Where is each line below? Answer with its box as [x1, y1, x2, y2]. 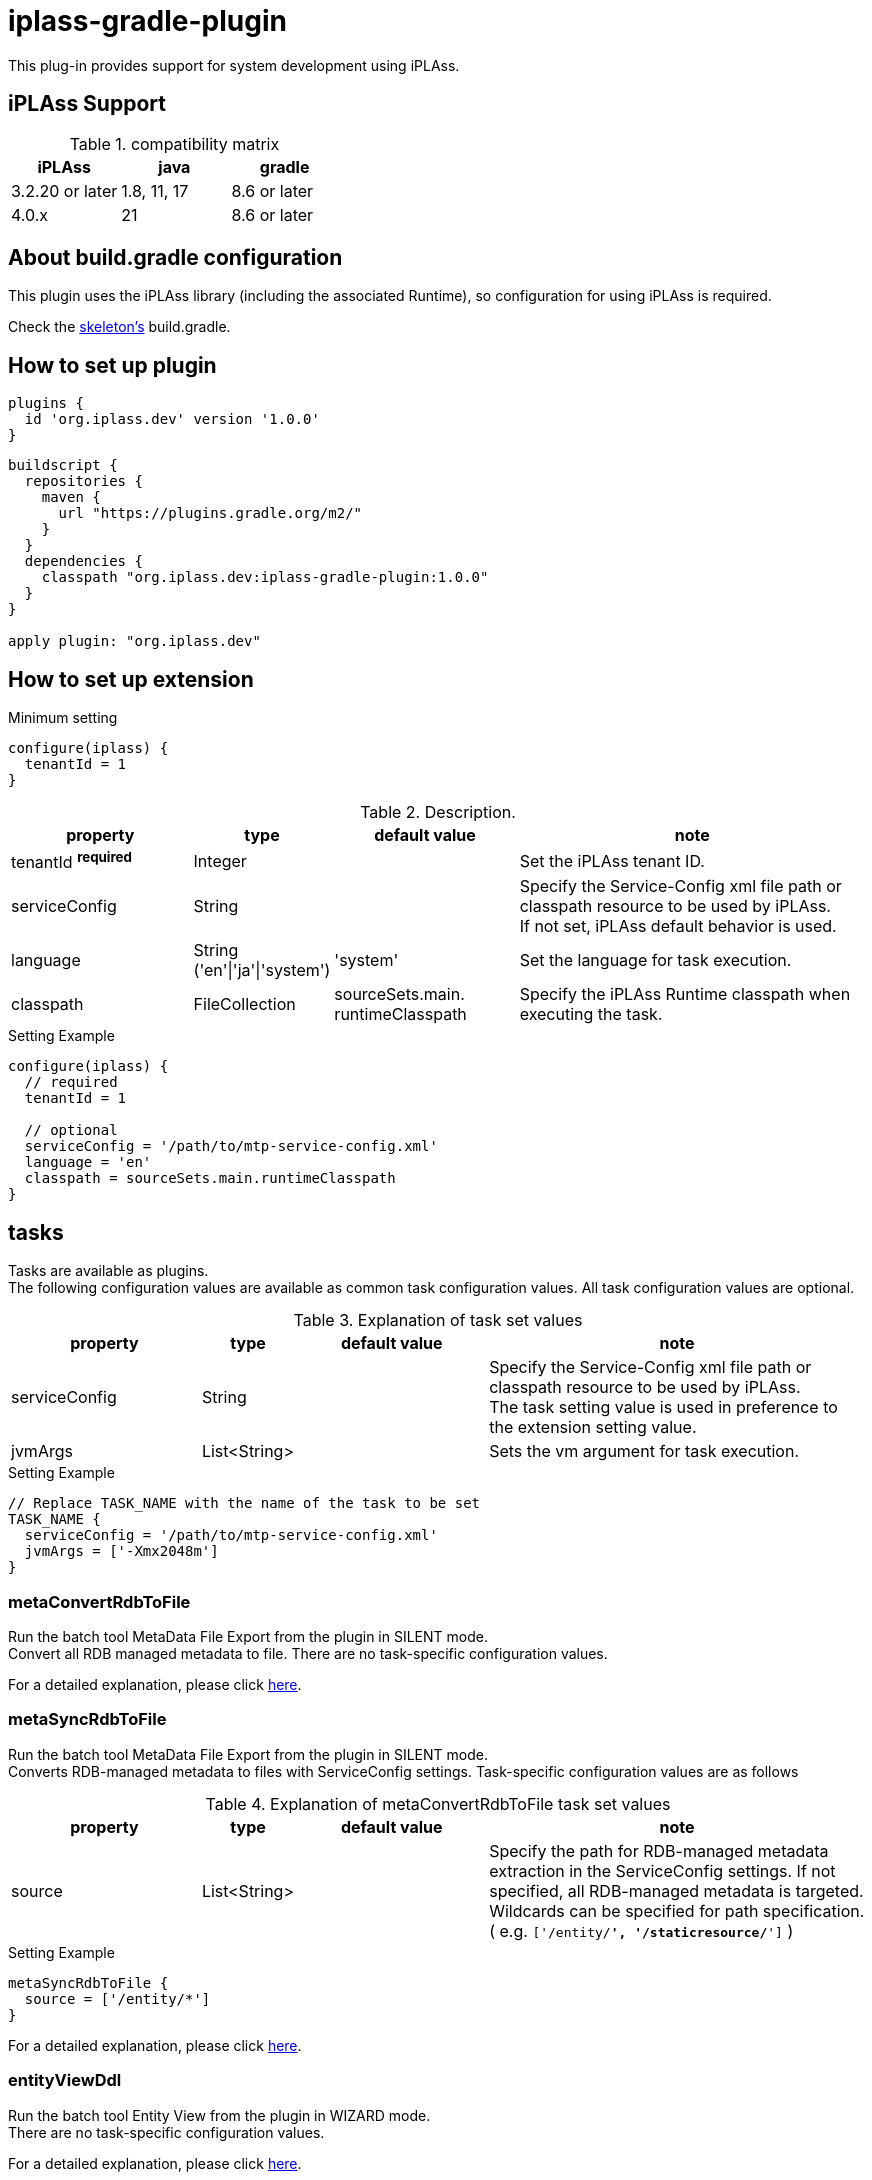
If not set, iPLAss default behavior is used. [519, 916, 837, 937]
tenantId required [11, 849, 132, 873]
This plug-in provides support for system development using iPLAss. [8, 56, 460, 74]
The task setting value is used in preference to [489, 1397, 838, 1418]
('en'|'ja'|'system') [193, 960, 331, 981]
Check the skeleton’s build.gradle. [8, 318, 231, 336]
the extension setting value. [489, 1417, 697, 1438]
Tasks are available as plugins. [8, 1262, 209, 1280]
